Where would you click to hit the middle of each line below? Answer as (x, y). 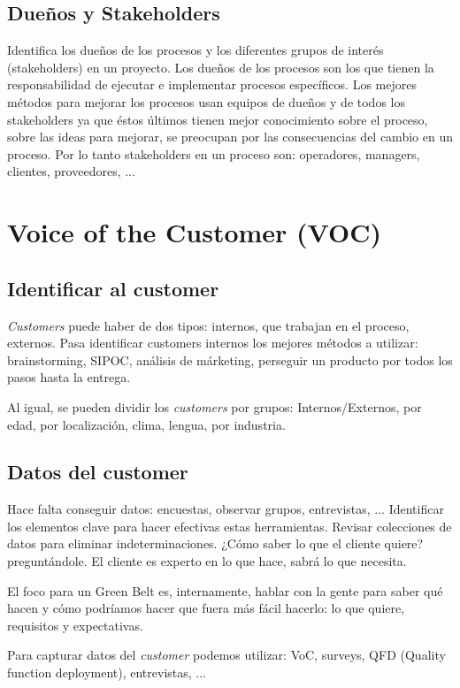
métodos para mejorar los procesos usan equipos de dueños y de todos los (206, 101)
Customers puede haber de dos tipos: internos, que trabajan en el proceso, (208, 325)
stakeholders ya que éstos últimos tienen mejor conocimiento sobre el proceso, (218, 119)
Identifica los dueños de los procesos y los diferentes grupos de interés (195, 50)
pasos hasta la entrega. (69, 377)
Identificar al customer (113, 288)
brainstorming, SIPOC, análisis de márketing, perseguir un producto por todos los (230, 359)
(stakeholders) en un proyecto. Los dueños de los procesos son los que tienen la (221, 67)
